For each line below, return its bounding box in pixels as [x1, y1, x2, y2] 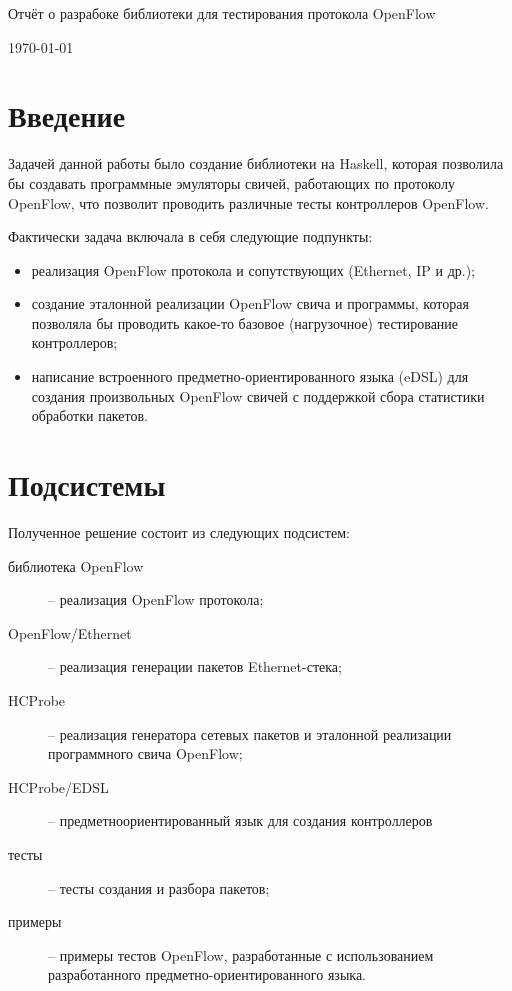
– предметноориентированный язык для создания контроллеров [48, 810, 433, 831]
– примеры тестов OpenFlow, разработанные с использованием [48, 944, 434, 965]
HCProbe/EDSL [8, 776, 109, 797]
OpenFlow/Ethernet [8, 622, 132, 643]
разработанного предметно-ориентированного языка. [48, 964, 366, 985]
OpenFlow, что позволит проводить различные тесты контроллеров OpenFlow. [8, 192, 489, 213]
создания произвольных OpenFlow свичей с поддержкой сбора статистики [31, 385, 485, 406]
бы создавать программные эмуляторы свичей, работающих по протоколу [8, 172, 455, 193]
